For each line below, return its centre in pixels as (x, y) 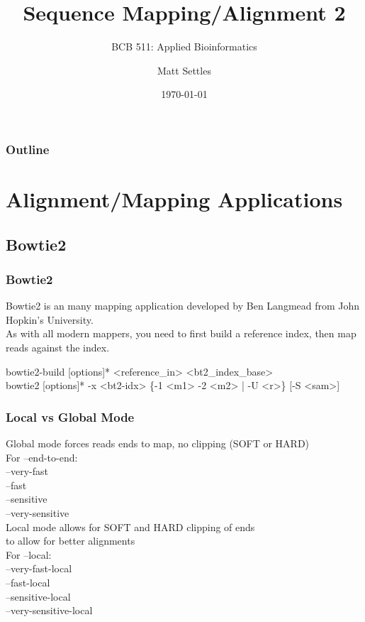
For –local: (29, 554)
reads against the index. (58, 347)
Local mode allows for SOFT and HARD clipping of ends (130, 526)
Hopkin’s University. (50, 319)
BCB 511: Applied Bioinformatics (184, 47)
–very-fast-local (39, 568)
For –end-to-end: (42, 457)
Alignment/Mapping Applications (174, 199)
